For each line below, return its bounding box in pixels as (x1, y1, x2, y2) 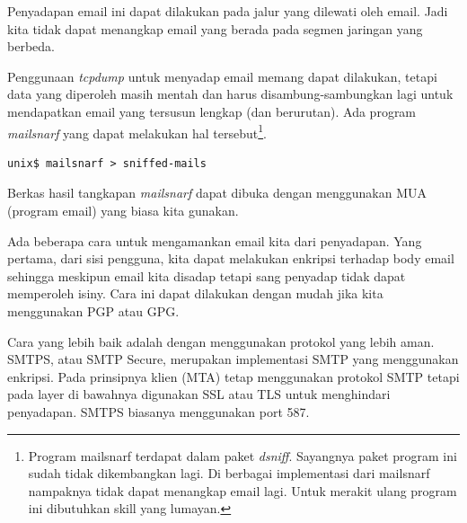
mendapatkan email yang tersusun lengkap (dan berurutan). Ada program (7, 102, 417, 120)
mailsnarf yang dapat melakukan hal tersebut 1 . (7, 120, 268, 142)
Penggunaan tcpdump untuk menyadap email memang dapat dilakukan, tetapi (7, 66, 437, 85)
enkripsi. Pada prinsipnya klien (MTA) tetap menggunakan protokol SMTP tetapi (7, 367, 460, 386)
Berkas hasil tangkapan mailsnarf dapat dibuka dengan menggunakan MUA (7, 183, 427, 202)
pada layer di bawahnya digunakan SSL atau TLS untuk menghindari (7, 385, 391, 403)
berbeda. (7, 37, 55, 56)
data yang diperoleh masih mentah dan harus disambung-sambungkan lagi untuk (7, 84, 454, 103)
